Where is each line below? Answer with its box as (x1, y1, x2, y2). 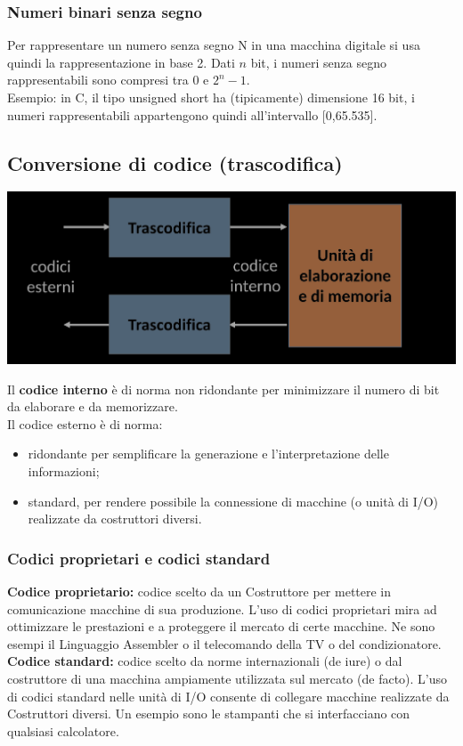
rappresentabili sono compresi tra (7, 70, 189, 89)
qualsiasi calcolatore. (7, 721, 119, 740)
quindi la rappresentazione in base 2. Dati (7, 53, 235, 71)
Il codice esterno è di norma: (7, 414, 163, 433)
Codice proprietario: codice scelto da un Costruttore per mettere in (7, 581, 392, 600)
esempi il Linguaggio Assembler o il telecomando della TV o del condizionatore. (7, 634, 442, 653)
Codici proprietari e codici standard (7, 547, 271, 569)
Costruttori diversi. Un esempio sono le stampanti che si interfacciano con (7, 704, 410, 723)
